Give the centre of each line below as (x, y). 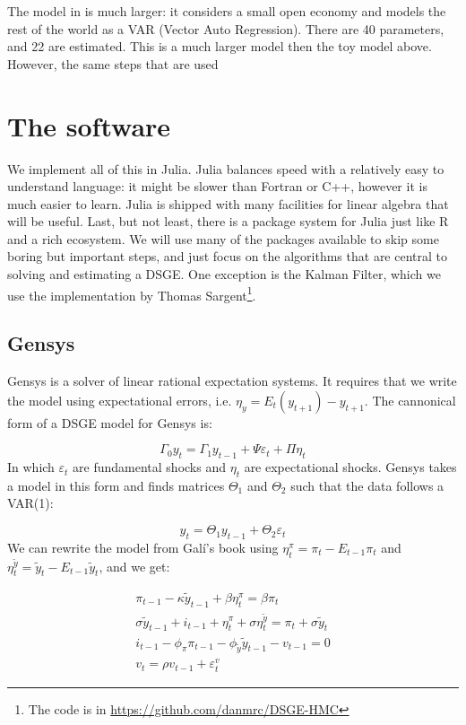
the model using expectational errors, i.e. (120, 400)
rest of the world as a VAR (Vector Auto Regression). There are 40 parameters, (226, 28)
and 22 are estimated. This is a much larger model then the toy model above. (220, 46)
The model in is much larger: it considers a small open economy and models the (227, 11)
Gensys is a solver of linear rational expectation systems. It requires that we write (232, 381)
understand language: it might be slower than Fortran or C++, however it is (217, 186)
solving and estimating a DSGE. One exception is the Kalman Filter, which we (224, 274)
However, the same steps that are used (113, 63)
